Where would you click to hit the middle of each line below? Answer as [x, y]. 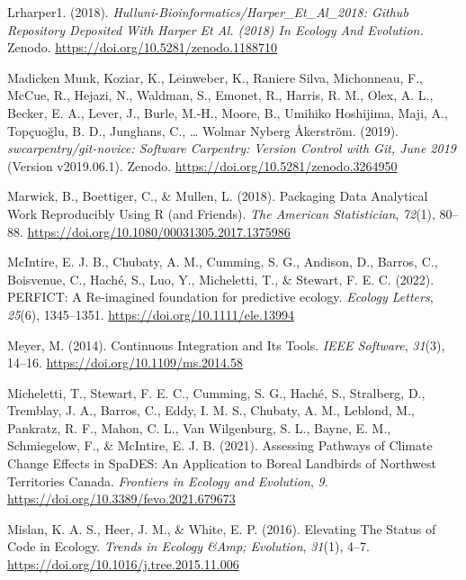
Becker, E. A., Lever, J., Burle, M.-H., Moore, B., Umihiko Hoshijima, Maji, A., [228, 112]
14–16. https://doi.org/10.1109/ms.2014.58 [125, 362]
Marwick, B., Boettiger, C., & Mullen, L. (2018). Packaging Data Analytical [218, 196]
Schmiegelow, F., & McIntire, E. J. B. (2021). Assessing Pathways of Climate [220, 445]
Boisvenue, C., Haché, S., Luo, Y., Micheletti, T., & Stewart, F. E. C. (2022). [221, 279]
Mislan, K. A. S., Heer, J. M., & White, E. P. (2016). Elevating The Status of [222, 528]
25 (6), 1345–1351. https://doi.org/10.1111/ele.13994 [151, 314]
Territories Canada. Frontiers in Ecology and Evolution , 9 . [168, 480]
